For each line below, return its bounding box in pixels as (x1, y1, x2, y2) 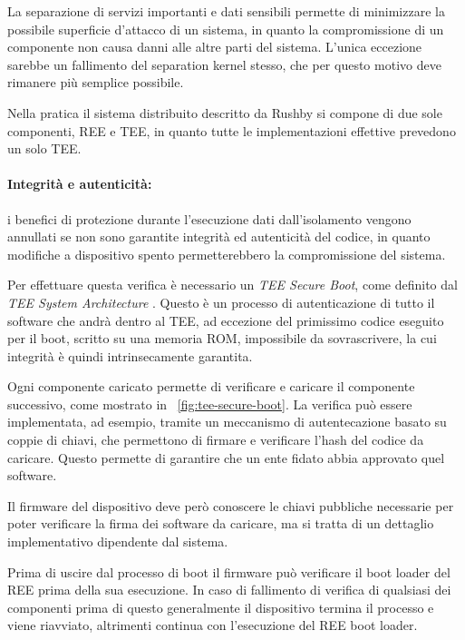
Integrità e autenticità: (7, 174, 152, 193)
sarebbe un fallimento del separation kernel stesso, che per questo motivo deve (7, 54, 441, 74)
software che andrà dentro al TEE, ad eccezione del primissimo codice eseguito (7, 310, 444, 330)
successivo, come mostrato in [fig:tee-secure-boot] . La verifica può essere (7, 394, 412, 413)
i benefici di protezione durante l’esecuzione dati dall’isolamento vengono (7, 209, 412, 228)
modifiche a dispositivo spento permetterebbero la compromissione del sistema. (7, 244, 446, 263)
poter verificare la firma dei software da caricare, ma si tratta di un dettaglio (7, 514, 434, 533)
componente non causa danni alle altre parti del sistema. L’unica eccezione (7, 37, 422, 56)
